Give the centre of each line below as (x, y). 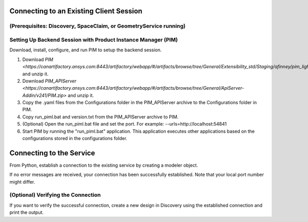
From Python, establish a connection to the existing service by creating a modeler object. (104, 165)
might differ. (22, 181)
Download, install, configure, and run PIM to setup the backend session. (85, 50)
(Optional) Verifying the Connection (55, 195)
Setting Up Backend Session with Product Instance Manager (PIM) (94, 39)
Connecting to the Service (52, 153)
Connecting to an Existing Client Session (76, 11)
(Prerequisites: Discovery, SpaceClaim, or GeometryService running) (98, 26)
